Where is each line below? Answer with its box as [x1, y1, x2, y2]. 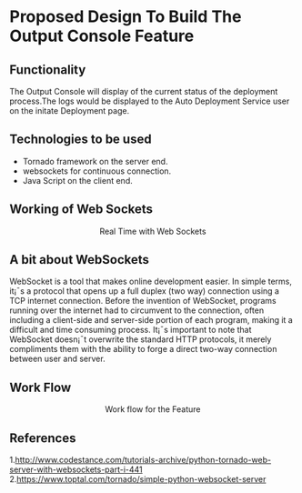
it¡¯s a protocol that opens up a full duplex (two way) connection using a [9, 286, 280, 297]
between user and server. [9, 353, 106, 365]
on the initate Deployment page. [9, 106, 130, 116]
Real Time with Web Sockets [99, 226, 206, 236]
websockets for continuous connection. [22, 166, 172, 176]
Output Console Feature [9, 25, 195, 46]
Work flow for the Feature [105, 404, 201, 415]
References [9, 430, 76, 446]
